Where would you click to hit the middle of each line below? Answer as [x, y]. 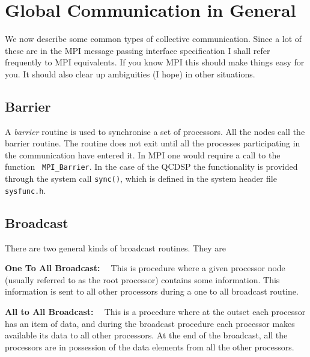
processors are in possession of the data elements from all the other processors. [150, 346]
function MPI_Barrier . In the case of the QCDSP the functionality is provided [151, 166]
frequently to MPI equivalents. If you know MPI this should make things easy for [155, 62]
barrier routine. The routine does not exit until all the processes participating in [153, 143]
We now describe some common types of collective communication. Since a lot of [153, 39]
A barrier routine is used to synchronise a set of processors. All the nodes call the [155, 131]
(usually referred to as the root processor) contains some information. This [142, 279]
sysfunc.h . [26, 190]
